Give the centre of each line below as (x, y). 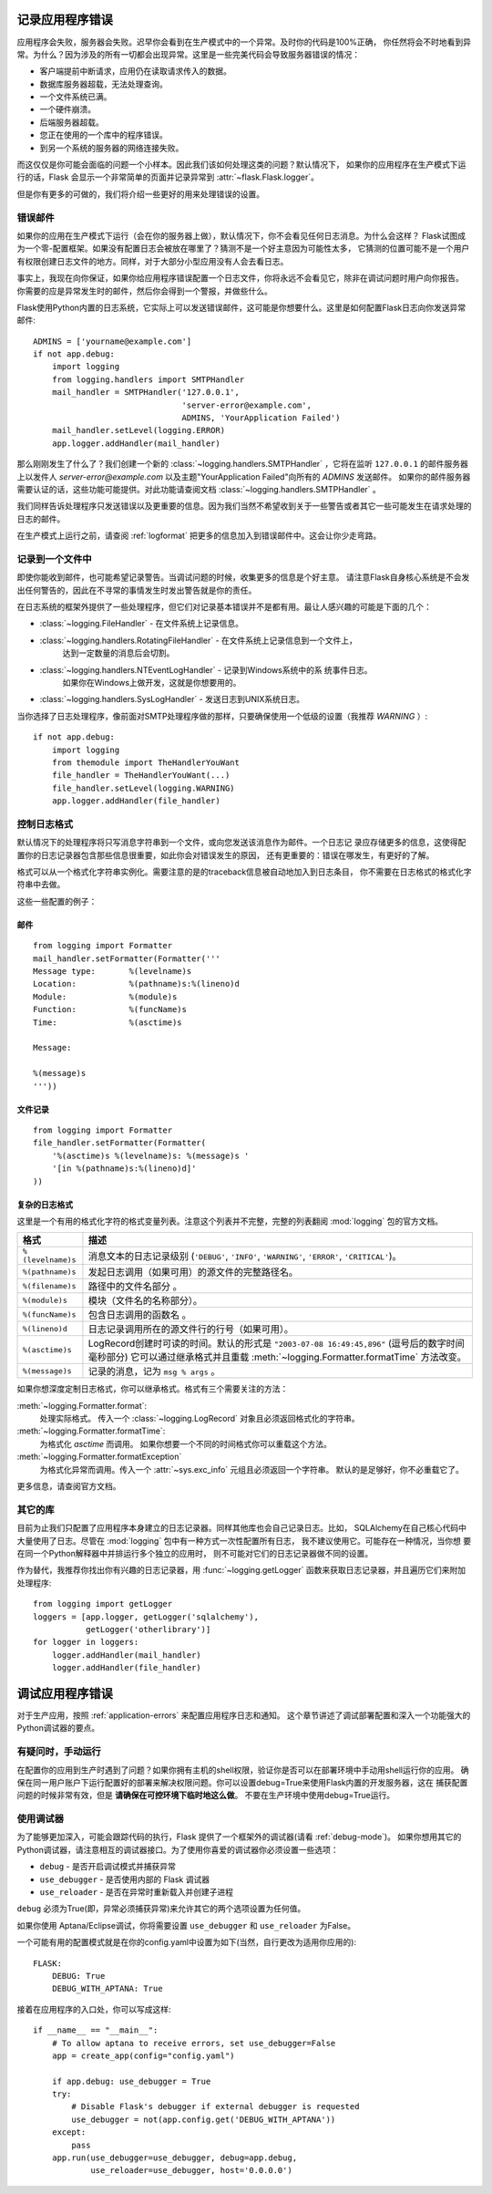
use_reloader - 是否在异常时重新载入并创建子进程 (137, 1891)
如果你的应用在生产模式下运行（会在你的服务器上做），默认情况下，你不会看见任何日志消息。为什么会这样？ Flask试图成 (241, 235)
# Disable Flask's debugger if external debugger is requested (215, 2107)
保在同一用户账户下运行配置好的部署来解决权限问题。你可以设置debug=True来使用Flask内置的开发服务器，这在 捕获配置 (242, 1782)
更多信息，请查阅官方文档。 (69, 1486)
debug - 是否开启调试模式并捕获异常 (108, 1867)
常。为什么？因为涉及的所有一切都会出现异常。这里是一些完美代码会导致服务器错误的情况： (188, 54)
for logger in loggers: (86, 1642)
